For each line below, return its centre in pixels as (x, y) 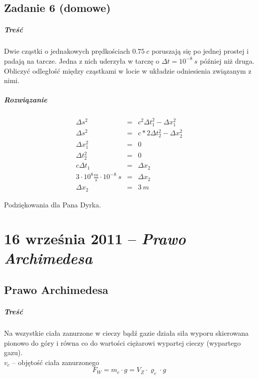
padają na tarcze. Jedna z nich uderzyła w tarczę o (82, 60)
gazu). (13, 352)
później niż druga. (227, 60)
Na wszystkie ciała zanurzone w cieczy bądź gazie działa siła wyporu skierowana (127, 333)
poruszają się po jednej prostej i (200, 51)
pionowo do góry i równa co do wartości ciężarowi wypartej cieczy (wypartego (123, 342)
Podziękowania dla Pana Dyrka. (53, 204)
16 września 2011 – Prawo (95, 239)
